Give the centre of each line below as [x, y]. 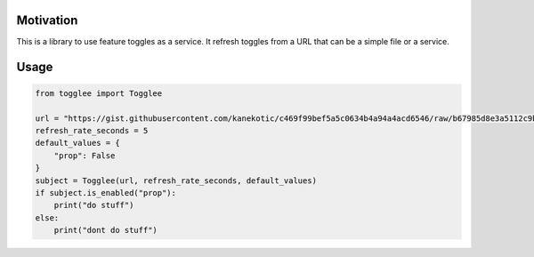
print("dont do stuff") [105, 230]
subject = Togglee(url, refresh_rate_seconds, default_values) [176, 181]
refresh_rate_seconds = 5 [92, 131]
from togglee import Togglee [99, 93]
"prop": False [85, 155]
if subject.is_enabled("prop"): [106, 193]
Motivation [47, 20]
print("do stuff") [94, 205]
